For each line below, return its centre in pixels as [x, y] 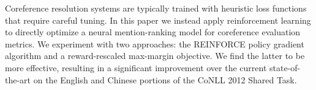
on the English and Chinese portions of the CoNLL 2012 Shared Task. [165, 79]
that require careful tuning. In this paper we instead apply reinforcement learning [158, 20]
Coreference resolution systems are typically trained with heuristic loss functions [156, 8]
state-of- [285, 67]
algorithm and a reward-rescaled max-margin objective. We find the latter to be [155, 56]
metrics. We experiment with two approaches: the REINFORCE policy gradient [155, 43]
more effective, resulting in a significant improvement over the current [136, 67]
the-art [18, 79]
